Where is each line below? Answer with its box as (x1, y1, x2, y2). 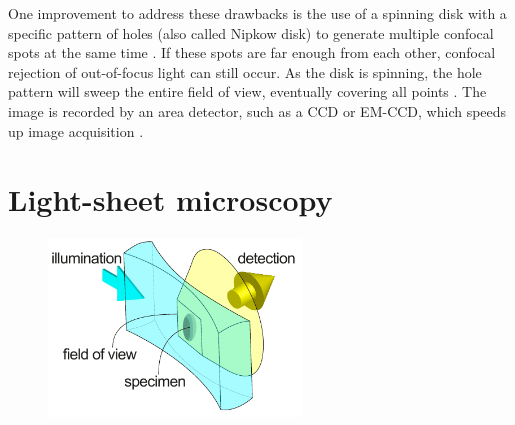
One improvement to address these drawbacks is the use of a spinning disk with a (8, 3, 507, 23)
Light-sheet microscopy (8, 179, 333, 220)
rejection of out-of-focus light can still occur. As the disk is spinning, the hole (8, 61, 482, 82)
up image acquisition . (8, 120, 144, 141)
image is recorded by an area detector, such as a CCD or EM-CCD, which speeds (8, 100, 507, 121)
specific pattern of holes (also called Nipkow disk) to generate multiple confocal (8, 22, 494, 43)
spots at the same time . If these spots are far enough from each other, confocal (8, 42, 496, 63)
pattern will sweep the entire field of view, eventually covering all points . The (8, 81, 487, 102)
